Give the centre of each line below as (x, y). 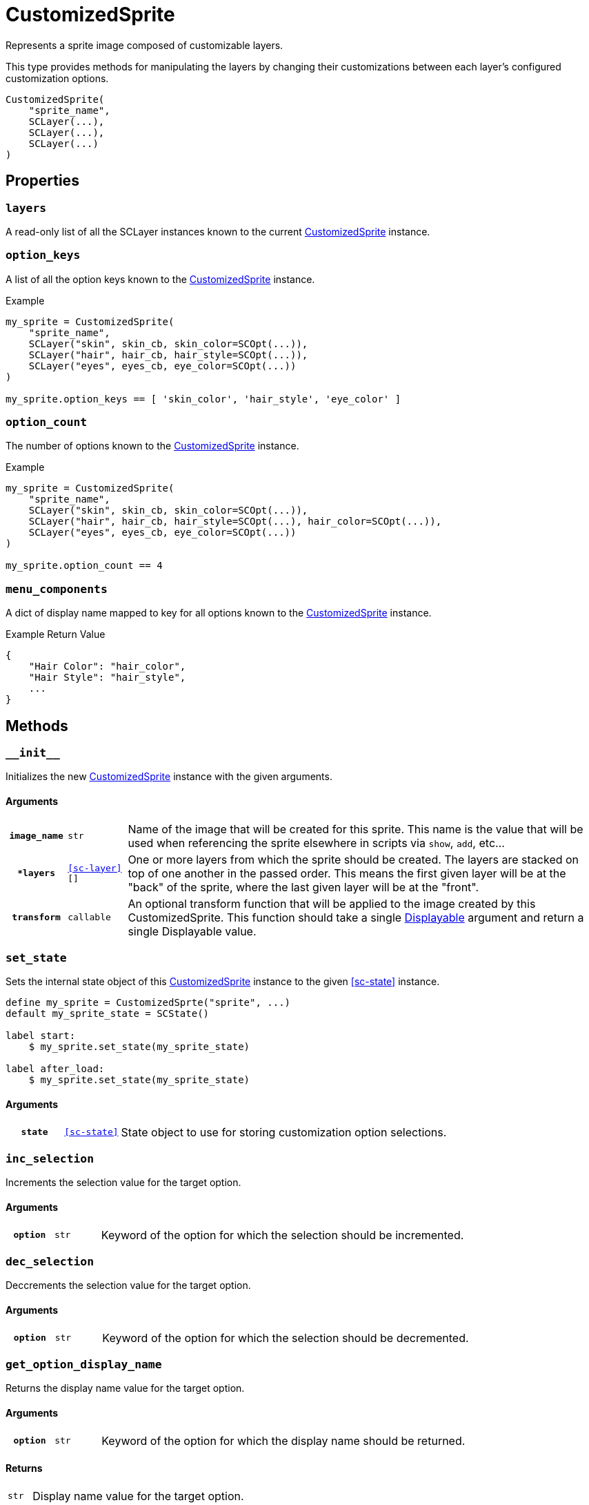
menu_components (57, 589)
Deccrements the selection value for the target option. (128, 1285)
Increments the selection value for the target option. (123, 1183)
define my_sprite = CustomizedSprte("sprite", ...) (148, 1003)
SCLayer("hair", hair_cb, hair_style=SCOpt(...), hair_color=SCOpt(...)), (235, 522)
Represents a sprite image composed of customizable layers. (144, 45)
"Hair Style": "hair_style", (107, 678)
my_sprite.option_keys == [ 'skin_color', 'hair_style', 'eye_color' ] (203, 399)
